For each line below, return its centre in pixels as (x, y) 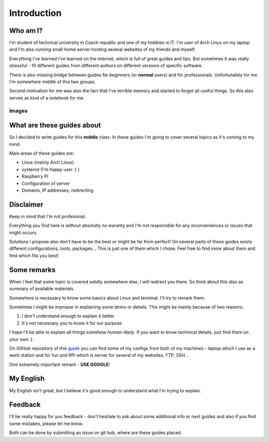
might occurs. (23, 232)
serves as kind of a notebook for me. (47, 98)
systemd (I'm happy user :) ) (51, 169)
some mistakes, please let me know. (46, 424)
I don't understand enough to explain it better (68, 316)
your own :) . (22, 339)
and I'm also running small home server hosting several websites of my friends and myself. (102, 49)
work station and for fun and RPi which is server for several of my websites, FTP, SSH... (99, 355)
